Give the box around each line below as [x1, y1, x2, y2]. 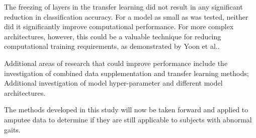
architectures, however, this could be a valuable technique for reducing [4, 31, 221, 41]
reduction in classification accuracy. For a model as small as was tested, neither [4, 11, 248, 22]
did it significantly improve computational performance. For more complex [4, 21, 234, 32]
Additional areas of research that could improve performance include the [4, 57, 228, 68]
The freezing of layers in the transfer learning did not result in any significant [4, 2, 243, 12]
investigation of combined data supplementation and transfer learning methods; [4, 67, 249, 78]
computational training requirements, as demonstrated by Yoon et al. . [4, 41, 220, 51]
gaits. [4, 124, 21, 134]
